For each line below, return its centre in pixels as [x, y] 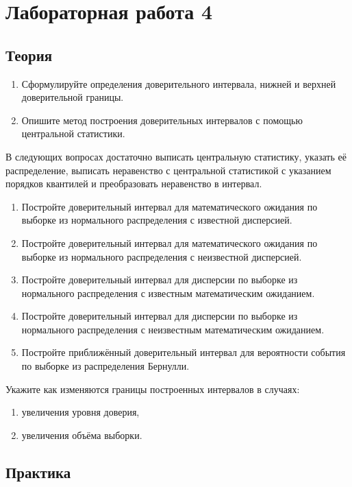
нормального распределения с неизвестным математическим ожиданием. [173, 329]
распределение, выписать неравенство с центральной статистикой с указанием [168, 170]
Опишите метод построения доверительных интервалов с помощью [162, 120]
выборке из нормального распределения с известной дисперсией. [157, 220]
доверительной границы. [73, 97]
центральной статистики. [73, 133]
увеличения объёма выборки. [82, 435]
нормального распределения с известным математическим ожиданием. [168, 293]
